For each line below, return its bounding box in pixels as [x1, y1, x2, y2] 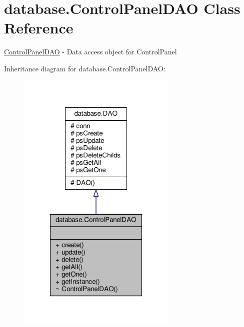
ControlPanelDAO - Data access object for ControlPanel [4, 46, 177, 57]
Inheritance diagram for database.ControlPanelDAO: [4, 63, 165, 73]
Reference [4, 17, 73, 38]
